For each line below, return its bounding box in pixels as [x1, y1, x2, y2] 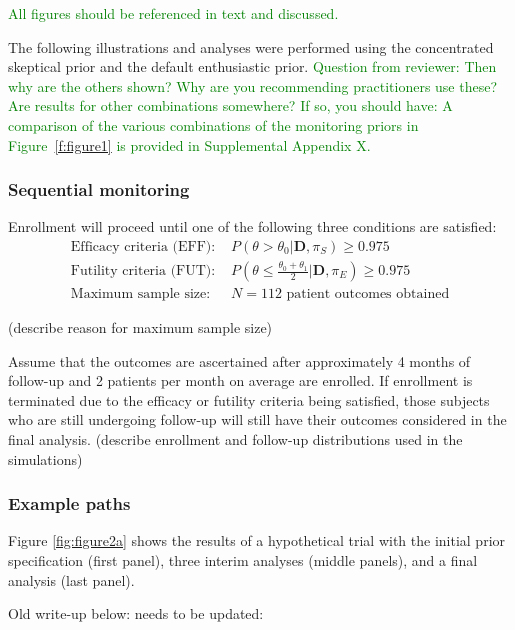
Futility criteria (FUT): [70, 264, 216, 279]
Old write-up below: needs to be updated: [8, 603, 264, 624]
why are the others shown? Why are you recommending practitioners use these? [8, 75, 498, 96]
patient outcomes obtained [286, 287, 450, 302]
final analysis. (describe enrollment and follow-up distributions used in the [8, 429, 463, 450]
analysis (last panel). [8, 569, 135, 590]
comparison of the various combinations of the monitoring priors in [8, 114, 419, 135]
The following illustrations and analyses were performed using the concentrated [8, 36, 494, 57]
